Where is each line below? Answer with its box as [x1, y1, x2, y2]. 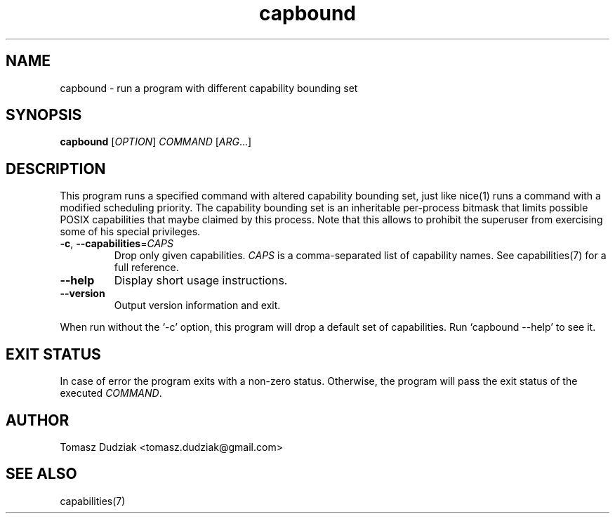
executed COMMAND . [60, 387, 162, 400]
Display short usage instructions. [114, 273, 288, 288]
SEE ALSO [6, 465, 77, 483]
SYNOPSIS [6, 106, 82, 124]
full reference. [114, 261, 179, 274]
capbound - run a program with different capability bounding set [60, 81, 358, 94]
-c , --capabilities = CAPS [60, 237, 173, 250]
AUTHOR [6, 411, 70, 429]
